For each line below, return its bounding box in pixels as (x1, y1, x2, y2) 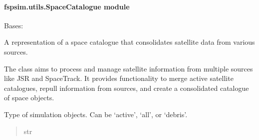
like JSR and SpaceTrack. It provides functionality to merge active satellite (4, 73, 234, 83)
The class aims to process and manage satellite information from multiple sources (4, 63, 253, 73)
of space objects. (4, 92, 54, 103)
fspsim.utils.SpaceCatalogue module (4, 1, 130, 11)
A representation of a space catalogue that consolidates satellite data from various (4, 37, 255, 47)
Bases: (4, 20, 23, 30)
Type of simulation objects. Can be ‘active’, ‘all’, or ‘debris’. (4, 109, 188, 119)
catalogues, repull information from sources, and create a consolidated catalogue (4, 82, 249, 93)
